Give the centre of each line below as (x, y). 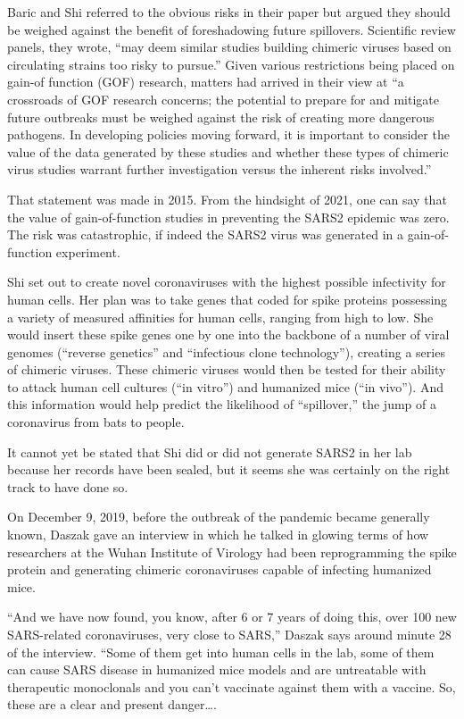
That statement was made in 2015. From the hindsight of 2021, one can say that (227, 199)
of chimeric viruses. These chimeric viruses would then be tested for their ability (227, 369)
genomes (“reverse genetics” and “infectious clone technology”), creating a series (226, 351)
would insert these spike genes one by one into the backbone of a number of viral (228, 334)
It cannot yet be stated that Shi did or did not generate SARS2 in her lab (210, 451)
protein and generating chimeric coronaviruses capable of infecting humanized (220, 569)
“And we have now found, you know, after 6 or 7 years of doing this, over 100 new (232, 617)
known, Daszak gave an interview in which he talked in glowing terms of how (218, 535)
